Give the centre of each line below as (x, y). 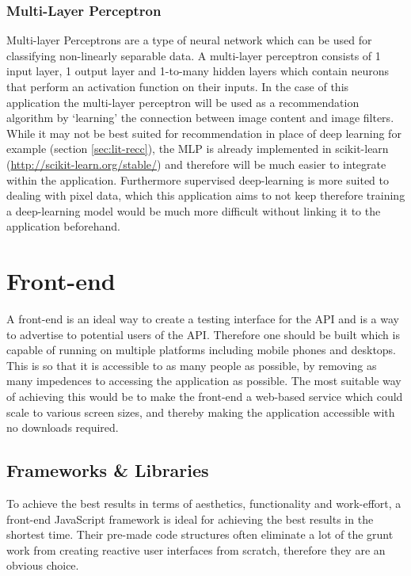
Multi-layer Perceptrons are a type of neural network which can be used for (189, 40)
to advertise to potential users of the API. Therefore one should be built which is (203, 334)
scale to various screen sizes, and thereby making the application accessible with (201, 412)
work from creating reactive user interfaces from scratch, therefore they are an (196, 549)
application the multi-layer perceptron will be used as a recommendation (183, 102)
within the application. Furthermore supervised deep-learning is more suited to (198, 179)
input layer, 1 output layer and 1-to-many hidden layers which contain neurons (198, 71)
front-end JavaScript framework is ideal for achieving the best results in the (190, 519)
